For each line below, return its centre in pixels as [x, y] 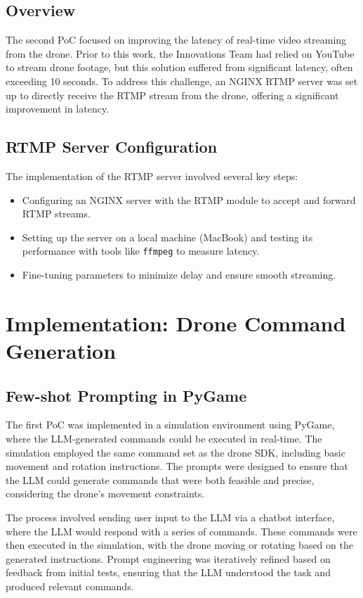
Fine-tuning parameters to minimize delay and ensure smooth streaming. [179, 274]
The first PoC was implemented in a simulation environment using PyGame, [170, 425]
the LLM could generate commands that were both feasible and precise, [160, 479]
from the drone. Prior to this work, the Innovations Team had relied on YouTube [180, 53]
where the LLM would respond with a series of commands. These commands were [181, 531]
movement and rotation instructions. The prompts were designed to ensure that [177, 466]
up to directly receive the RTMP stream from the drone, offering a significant [172, 95]
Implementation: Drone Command [176, 323]
